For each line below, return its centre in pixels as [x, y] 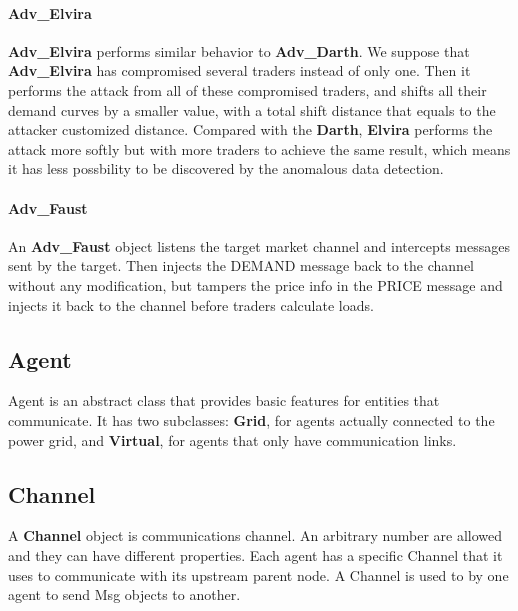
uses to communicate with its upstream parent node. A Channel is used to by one [258, 574]
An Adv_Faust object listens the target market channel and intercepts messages [259, 245]
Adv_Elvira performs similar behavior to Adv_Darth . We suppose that [239, 50]
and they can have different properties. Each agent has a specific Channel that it [255, 554]
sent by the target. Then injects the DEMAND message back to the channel [241, 265]
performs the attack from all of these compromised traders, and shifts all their [247, 89]
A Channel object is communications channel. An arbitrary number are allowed [255, 535]
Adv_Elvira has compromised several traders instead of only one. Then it [239, 70]
